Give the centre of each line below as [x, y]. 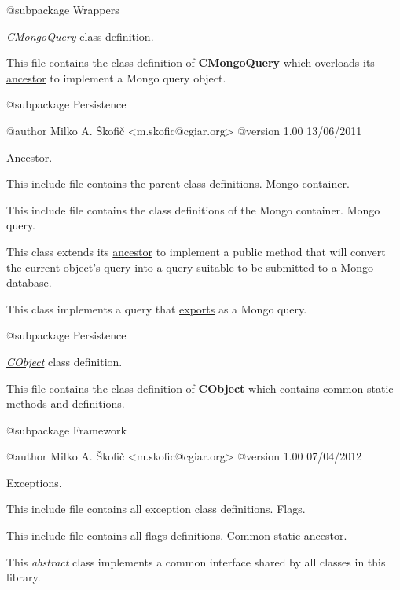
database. [29, 282]
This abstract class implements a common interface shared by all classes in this [196, 561]
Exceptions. [34, 482]
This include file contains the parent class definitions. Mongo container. [178, 183]
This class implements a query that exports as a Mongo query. [157, 308]
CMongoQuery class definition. [80, 36]
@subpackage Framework [66, 429]
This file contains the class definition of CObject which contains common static [200, 388]
